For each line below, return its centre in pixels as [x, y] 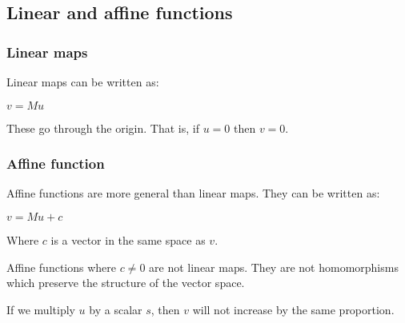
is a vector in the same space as [128, 240]
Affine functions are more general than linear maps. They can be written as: [193, 193]
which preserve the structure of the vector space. [126, 283]
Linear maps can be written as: [83, 82]
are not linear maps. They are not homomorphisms [274, 267]
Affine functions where [62, 267]
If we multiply [41, 309]
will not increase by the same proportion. [293, 309]
